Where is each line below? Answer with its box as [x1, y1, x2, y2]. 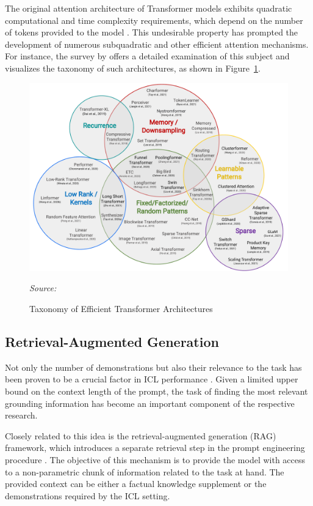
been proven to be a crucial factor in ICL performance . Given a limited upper [5, 373, 298, 385]
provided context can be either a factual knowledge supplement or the [5, 477, 267, 490]
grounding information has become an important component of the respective [5, 396, 295, 409]
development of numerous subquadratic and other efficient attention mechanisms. [5, 37, 309, 50]
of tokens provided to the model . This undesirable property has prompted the [5, 26, 298, 39]
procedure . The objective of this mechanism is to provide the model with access [5, 453, 306, 466]
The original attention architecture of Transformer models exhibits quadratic [5, 2, 292, 14]
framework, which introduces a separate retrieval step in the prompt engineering [5, 441, 305, 454]
